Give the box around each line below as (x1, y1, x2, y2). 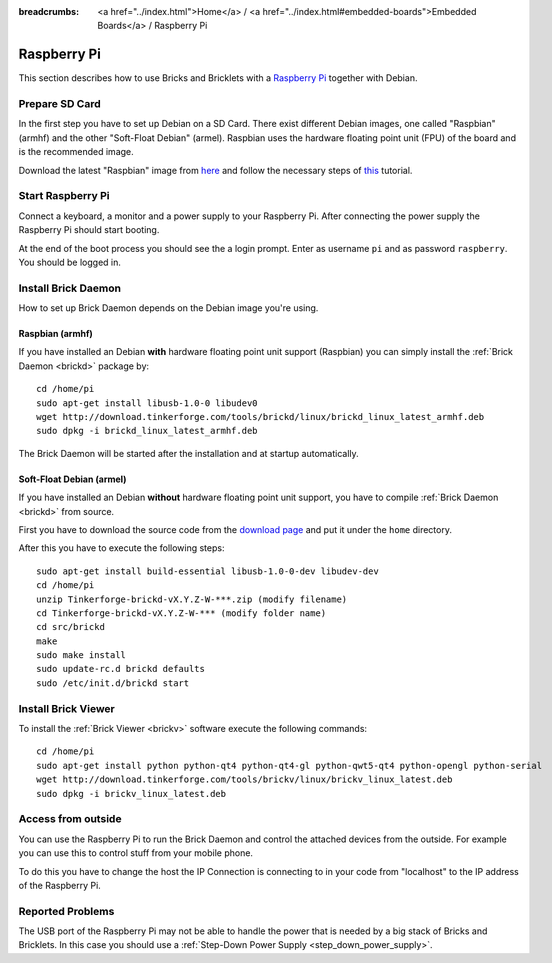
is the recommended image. (18, 146, 134, 158)
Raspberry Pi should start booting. (18, 224, 160, 236)
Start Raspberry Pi (18, 189, 110, 203)
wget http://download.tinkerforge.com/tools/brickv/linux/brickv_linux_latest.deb (36, 774, 453, 785)
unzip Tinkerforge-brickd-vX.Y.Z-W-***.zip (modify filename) (36, 593, 348, 605)
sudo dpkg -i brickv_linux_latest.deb (36, 788, 227, 799)
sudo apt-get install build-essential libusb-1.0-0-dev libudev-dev (36, 565, 379, 577)
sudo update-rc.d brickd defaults (36, 663, 205, 675)
